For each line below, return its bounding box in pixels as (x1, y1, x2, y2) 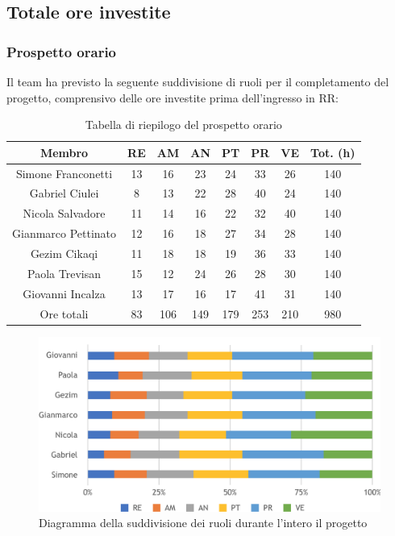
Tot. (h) (310, 143, 355, 160)
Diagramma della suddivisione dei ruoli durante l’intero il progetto (39, 514, 368, 531)
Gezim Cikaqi (30, 245, 98, 261)
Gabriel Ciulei (29, 185, 99, 202)
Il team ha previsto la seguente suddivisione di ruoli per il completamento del (6, 73, 389, 89)
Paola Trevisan (27, 264, 101, 281)
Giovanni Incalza (23, 285, 106, 301)
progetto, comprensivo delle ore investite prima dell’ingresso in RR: (6, 89, 339, 106)
